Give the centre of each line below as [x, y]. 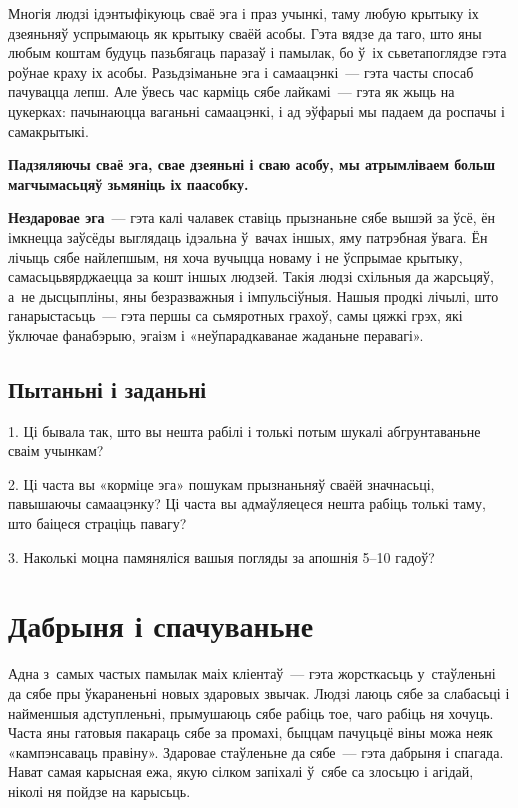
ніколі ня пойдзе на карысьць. [99, 790]
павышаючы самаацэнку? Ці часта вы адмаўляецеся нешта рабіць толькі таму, [247, 503]
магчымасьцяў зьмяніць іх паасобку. [128, 183]
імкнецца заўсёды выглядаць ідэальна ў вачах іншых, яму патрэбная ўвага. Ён [248, 236]
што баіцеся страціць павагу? [97, 523]
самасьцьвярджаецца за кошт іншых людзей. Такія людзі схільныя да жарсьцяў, [251, 276]
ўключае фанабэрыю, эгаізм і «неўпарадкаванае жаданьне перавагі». [216, 334]
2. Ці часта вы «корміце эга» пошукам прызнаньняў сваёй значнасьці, [221, 483]
